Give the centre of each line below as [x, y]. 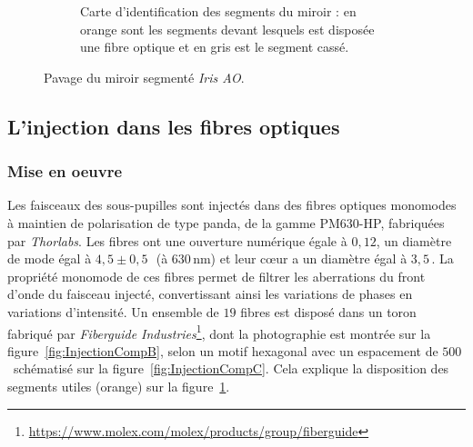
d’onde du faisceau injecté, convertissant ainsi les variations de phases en [210, 294]
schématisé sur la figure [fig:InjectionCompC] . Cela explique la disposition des [231, 368]
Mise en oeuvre [65, 171]
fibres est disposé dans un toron [328, 311]
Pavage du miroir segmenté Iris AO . [144, 77]
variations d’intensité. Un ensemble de [113, 311]
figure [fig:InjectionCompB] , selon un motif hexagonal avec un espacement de [223, 350]
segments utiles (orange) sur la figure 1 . [119, 386]
